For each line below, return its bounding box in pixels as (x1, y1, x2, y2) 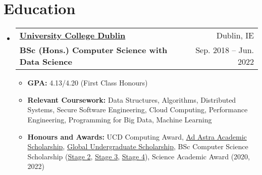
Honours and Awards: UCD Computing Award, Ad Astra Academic (27, 131, 247, 142)
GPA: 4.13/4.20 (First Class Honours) (27, 77, 148, 88)
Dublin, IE (216, 29, 254, 41)
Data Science (19, 56, 72, 68)
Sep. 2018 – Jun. (195, 44, 254, 56)
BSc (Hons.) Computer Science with (19, 44, 168, 56)
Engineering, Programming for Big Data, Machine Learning (27, 114, 212, 124)
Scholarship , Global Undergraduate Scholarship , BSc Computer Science (27, 141, 248, 152)
